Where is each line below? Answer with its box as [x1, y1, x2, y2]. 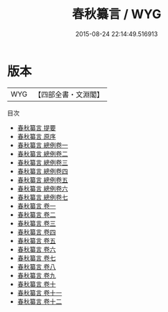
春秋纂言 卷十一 [17, 288, 62, 297]
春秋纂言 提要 [17, 123, 56, 132]
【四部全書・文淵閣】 [34, 90, 104, 99]
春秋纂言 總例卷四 [17, 167, 68, 175]
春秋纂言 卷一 [17, 202, 56, 210]
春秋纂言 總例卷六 [17, 184, 68, 192]
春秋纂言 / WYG [72, 6, 162, 22]
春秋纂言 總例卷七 [17, 192, 68, 202]
